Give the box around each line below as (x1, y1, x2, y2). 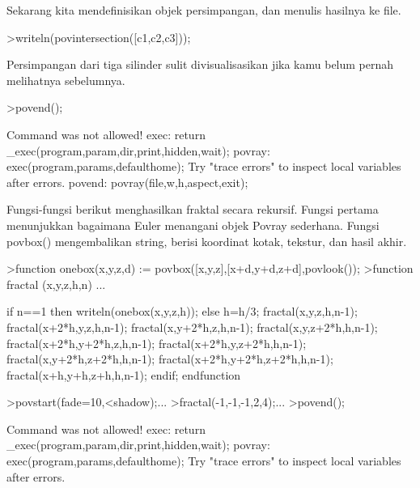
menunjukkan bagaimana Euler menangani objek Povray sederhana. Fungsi (6, 216, 380, 233)
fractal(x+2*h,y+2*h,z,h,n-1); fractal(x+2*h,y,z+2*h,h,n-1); (6, 334, 307, 351)
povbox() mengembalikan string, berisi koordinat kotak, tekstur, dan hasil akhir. (6, 232, 407, 249)
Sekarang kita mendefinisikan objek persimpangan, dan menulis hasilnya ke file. (6, 2, 401, 18)
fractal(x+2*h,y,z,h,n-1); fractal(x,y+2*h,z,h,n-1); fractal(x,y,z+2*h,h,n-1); (6, 318, 378, 335)
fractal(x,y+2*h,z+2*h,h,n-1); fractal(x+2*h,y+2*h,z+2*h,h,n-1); (6, 350, 333, 367)
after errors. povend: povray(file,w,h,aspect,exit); (6, 173, 248, 190)
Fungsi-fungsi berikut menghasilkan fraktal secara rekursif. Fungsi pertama (6, 201, 379, 218)
